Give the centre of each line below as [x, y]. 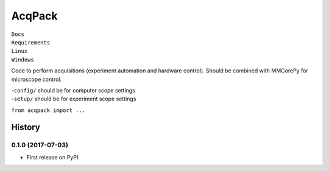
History [26, 127]
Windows [23, 60]
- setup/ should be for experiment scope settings [74, 99]
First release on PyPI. [53, 157]
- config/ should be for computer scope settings [73, 90]
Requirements [31, 42]
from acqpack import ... [48, 110]
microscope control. [37, 79]
